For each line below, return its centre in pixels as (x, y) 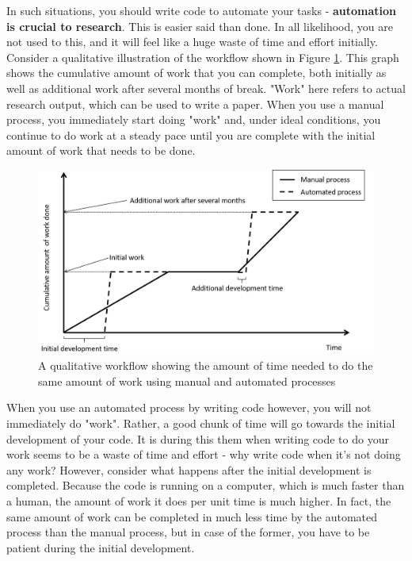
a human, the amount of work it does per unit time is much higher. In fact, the (199, 500)
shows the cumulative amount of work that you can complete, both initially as (196, 73)
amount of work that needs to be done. (101, 150)
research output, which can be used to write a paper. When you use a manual (195, 104)
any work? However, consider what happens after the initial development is (189, 469)
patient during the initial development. (101, 547)
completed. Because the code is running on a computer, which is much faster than (206, 485)
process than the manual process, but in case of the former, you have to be (188, 532)
